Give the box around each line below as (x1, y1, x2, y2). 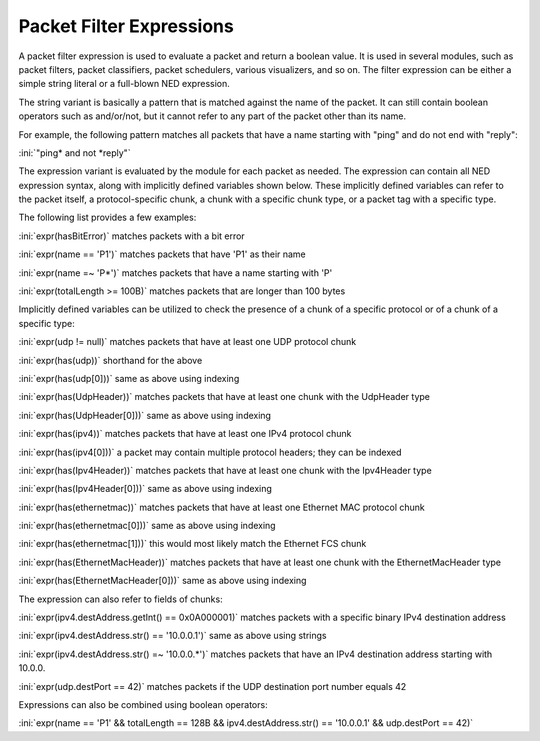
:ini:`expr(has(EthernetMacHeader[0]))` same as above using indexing (18, 575, 307, 587)
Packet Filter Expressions (18, 15, 234, 37)
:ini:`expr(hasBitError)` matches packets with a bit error (18, 230, 245, 242)
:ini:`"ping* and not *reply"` (18, 146, 131, 159)
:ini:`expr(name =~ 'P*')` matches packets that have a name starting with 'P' (18, 266, 333, 279)
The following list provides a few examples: (18, 211, 197, 224)
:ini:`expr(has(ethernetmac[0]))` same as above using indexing (18, 520, 276, 532)
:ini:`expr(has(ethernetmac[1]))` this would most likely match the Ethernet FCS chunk (18, 538, 367, 550)
